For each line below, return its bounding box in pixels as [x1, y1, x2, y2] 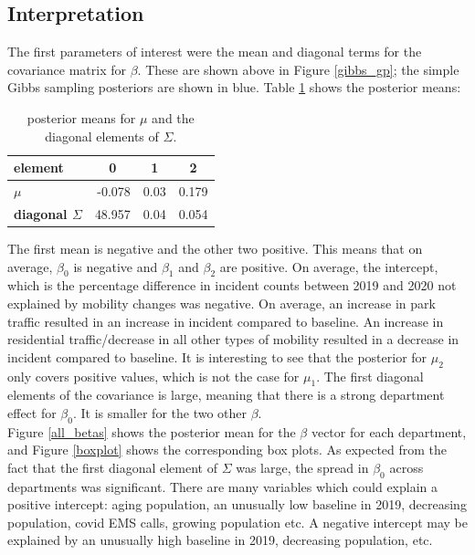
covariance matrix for [7, 59, 127, 79]
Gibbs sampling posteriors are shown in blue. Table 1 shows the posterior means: [7, 78, 461, 97]
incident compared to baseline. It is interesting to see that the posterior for [7, 347, 427, 366]
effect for [7, 403, 57, 422]
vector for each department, [311, 422, 467, 441]
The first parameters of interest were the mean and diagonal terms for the [7, 42, 422, 61]
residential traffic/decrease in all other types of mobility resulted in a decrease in [7, 330, 459, 349]
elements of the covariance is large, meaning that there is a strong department [7, 385, 445, 404]
